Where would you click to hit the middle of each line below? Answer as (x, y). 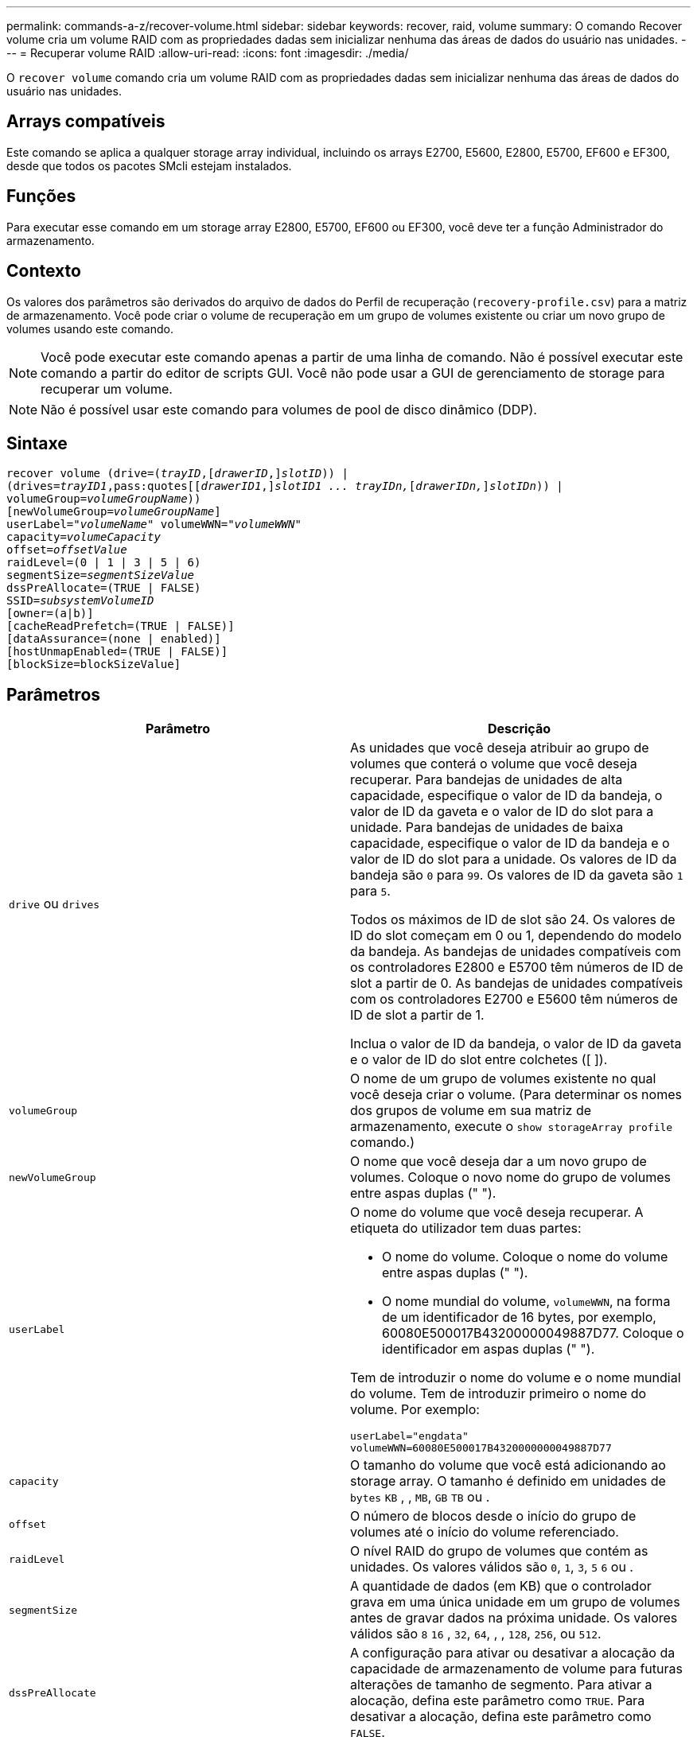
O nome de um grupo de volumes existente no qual (503, 1079)
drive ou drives (55, 904)
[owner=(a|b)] (50, 614)
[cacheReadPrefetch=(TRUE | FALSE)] (121, 626)
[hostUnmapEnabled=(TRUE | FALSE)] (117, 652)
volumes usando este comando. (90, 328)
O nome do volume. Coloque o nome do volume (525, 1257)
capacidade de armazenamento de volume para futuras (516, 1669)
